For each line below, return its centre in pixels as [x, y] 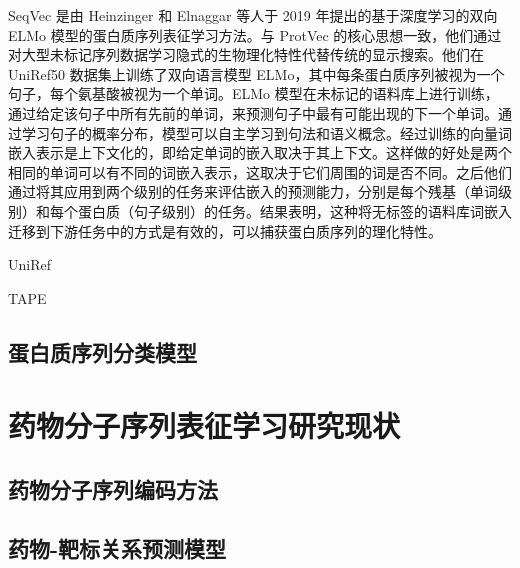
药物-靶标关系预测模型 [117, 547]
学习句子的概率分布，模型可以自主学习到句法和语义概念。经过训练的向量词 [266, 132]
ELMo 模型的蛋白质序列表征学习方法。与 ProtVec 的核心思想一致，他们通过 [255, 34]
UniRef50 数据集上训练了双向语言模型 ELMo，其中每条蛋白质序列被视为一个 [256, 73]
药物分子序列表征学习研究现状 [204, 425]
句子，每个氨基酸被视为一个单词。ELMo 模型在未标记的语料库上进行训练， [253, 93]
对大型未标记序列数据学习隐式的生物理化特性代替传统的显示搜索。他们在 [246, 54]
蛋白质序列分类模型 [102, 351]
